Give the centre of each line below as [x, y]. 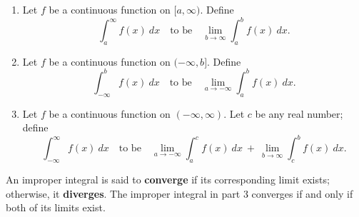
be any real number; [299, 113]
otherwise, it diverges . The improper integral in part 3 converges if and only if [179, 193]
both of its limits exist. [56, 207]
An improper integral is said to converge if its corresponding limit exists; [168, 180]
